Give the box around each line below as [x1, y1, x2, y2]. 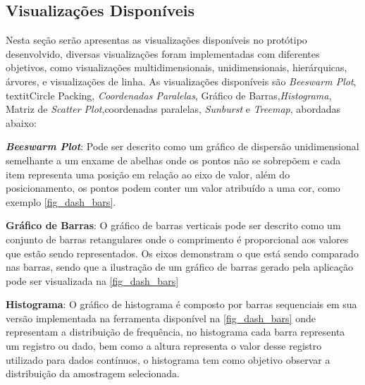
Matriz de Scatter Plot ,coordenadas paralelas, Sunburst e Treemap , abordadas [6, 102, 341, 116]
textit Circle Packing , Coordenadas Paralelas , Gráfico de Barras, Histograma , [6, 87, 332, 102]
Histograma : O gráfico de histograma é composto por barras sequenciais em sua [6, 297, 357, 312]
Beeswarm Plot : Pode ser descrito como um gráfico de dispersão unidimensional [6, 139, 359, 154]
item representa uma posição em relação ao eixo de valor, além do [6, 166, 290, 181]
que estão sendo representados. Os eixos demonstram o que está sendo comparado [6, 245, 359, 260]
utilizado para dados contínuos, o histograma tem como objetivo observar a [6, 352, 330, 367]
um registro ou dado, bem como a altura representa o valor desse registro [6, 338, 322, 353]
